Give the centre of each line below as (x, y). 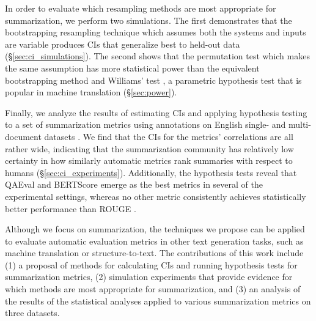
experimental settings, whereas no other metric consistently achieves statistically (156, 196)
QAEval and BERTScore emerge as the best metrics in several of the (134, 184)
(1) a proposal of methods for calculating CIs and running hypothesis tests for (151, 264)
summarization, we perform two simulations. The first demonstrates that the (149, 20)
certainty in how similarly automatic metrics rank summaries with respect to (149, 160)
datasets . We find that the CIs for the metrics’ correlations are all (169, 136)
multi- (299, 124)
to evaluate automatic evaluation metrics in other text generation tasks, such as (154, 241)
